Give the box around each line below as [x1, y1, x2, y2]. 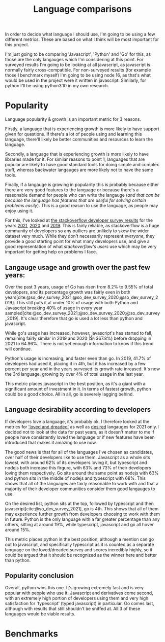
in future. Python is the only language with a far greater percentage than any [5, 516, 160, 522]
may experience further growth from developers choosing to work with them [5, 511, 160, 517]
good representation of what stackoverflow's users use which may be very [5, 244, 157, 250]
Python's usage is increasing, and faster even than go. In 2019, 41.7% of [5, 355, 151, 361]
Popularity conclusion [5, 571, 74, 580]
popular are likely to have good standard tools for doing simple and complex [5, 162, 159, 168]
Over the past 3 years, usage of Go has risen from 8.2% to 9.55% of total [5, 284, 153, 289]
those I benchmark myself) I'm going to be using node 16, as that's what [5, 72, 151, 78]
